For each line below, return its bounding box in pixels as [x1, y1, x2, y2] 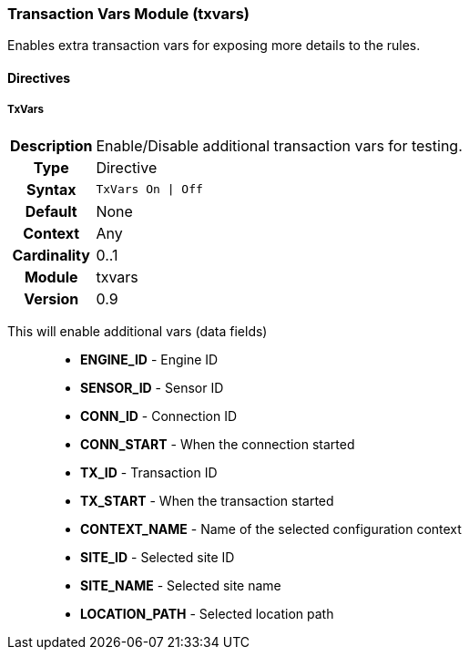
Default [25, 201, 77, 221]
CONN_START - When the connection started [80, 436, 355, 452]
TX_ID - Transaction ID [80, 464, 218, 480]
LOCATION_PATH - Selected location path [80, 605, 334, 621]
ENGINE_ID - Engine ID [80, 351, 219, 367]
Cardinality [12, 245, 90, 264]
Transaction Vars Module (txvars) [7, 5, 250, 23]
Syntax [25, 180, 76, 199]
